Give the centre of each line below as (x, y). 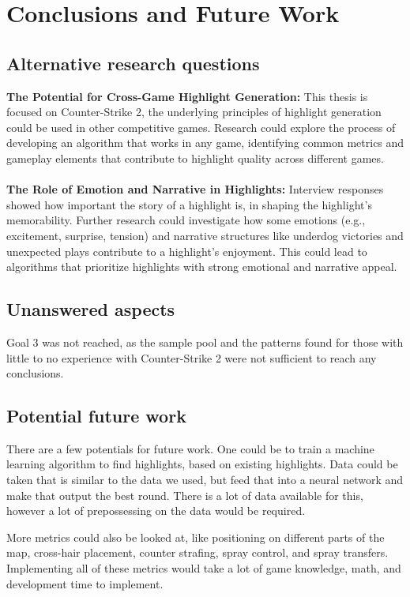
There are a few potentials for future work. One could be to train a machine (190, 448)
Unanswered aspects (91, 309)
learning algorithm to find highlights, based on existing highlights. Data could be (202, 464)
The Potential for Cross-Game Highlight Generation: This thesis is (187, 96)
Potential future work (96, 416)
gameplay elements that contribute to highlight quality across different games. (195, 158)
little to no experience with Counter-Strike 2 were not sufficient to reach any (192, 357)
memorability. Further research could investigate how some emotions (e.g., (186, 220)
